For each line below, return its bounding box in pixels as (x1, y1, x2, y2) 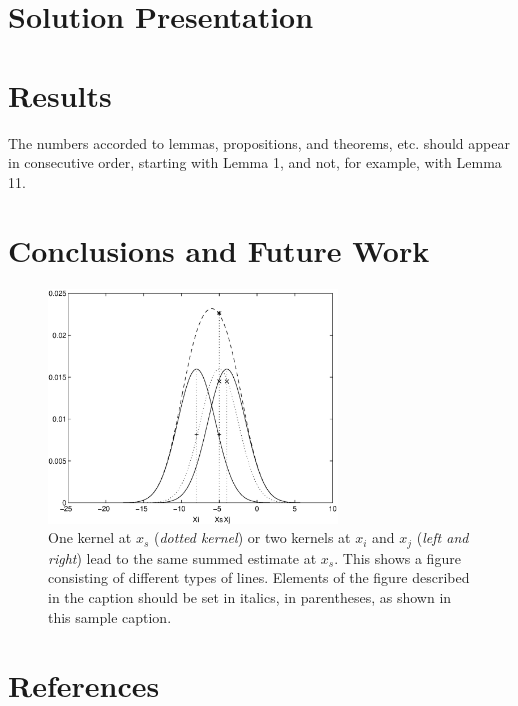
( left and (416, 527, 469, 548)
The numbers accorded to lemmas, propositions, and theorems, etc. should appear (8, 132, 510, 153)
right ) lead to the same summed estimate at (48, 547, 317, 568)
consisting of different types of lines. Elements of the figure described (48, 567, 470, 588)
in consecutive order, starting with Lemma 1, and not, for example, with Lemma (8, 152, 502, 173)
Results (8, 74, 112, 115)
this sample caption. (48, 606, 172, 627)
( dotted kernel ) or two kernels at (153, 527, 351, 548)
